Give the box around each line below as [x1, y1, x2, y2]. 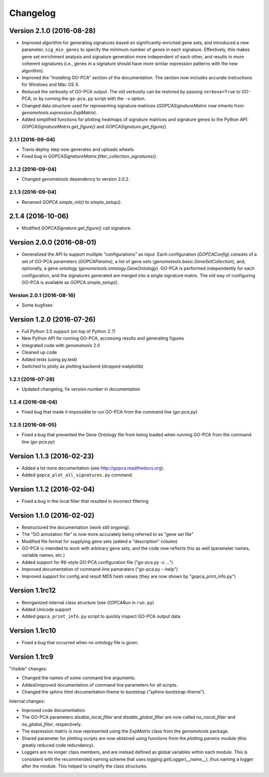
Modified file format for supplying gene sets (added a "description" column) [21, 538, 178, 544]
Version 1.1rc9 [9, 653, 54, 661]
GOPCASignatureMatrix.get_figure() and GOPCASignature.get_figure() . [21, 123, 167, 129]
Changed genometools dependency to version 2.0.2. [21, 176, 130, 182]
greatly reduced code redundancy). [21, 742, 95, 748]
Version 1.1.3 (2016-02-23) [9, 452, 94, 460]
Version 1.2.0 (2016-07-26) [9, 315, 96, 324]
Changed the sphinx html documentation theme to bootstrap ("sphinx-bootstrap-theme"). [21, 689, 206, 695]
